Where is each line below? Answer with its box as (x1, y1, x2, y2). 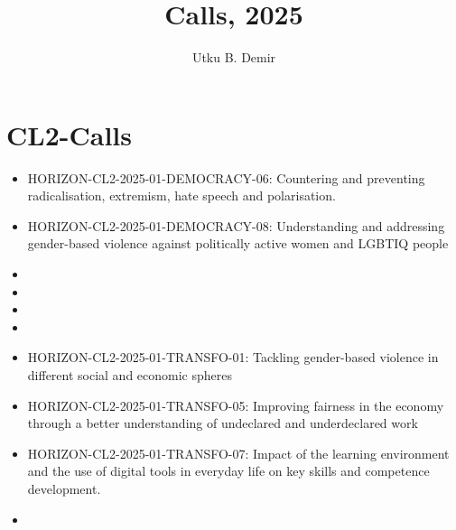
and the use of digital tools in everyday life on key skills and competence (27, 461, 430, 480)
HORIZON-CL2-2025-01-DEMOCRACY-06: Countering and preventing (27, 168, 425, 187)
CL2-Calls (6, 116, 132, 153)
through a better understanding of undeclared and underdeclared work (27, 414, 418, 432)
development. (27, 479, 101, 497)
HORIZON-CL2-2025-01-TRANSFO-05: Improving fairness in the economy (27, 395, 444, 414)
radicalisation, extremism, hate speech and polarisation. (27, 186, 336, 205)
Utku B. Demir (191, 48, 276, 67)
